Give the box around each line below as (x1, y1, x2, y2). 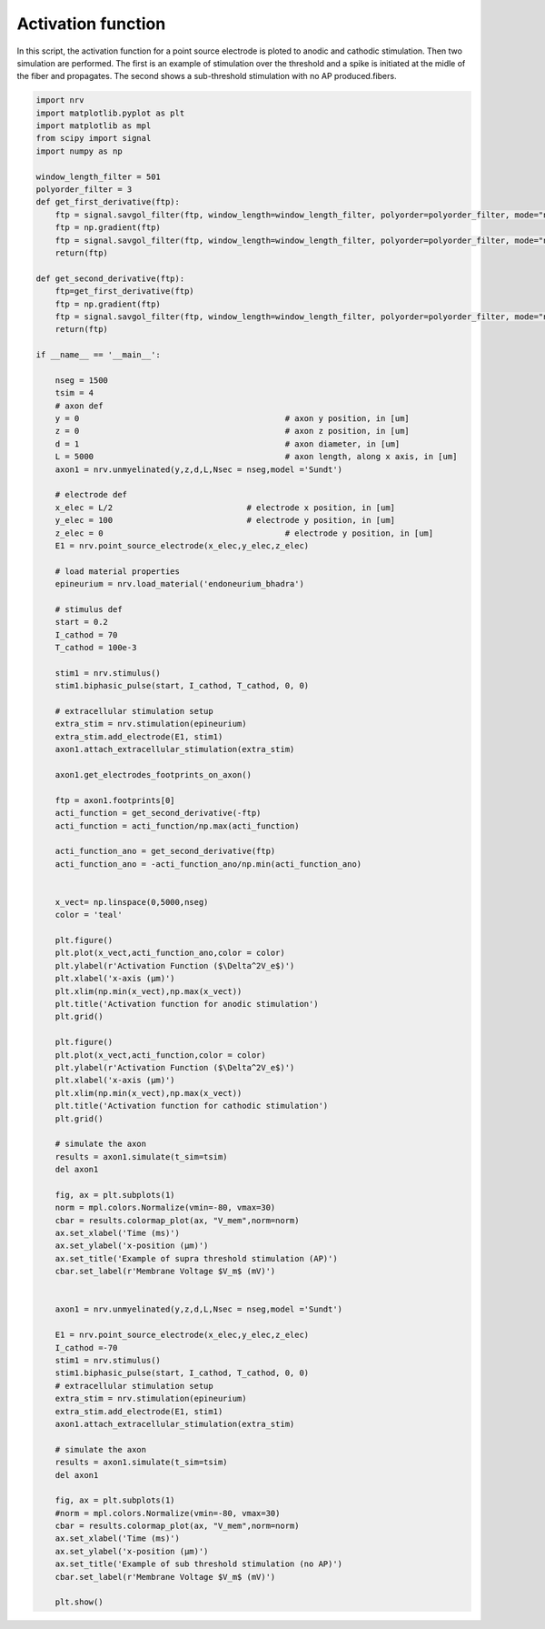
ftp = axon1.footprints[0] (54, 795, 176, 805)
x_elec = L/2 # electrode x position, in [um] (54, 502, 395, 513)
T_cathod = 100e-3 (54, 642, 137, 653)
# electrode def (54, 489, 127, 500)
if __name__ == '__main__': (35, 350, 161, 360)
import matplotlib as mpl (35, 121, 152, 131)
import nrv (35, 96, 84, 106)
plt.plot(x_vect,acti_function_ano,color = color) (54, 948, 285, 959)
